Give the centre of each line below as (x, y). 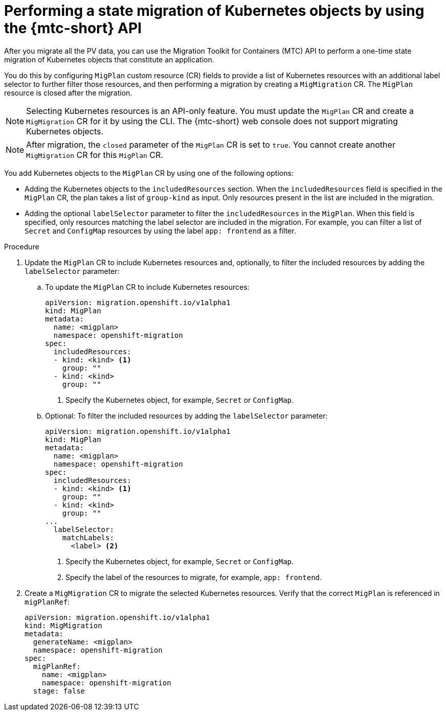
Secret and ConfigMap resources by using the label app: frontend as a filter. (160, 230)
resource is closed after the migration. (68, 93)
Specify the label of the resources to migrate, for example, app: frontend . (194, 577)
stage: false (59, 691)
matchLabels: (88, 537)
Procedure (22, 246)
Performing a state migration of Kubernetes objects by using (214, 11)
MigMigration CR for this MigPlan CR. (95, 155)
